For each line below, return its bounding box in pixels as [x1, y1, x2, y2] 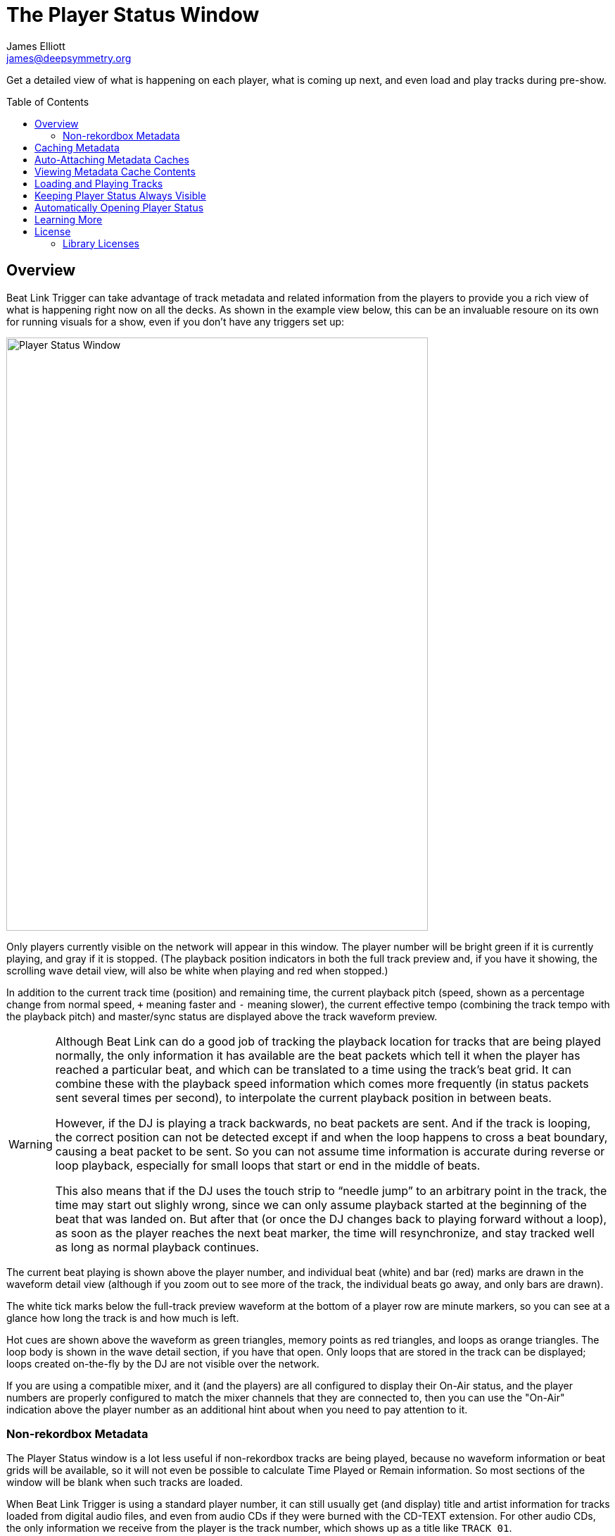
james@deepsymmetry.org [6, 51, 132, 64]
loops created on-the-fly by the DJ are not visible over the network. [6, 1357, 319, 1370]
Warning [8, 1136, 53, 1151]
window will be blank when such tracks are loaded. [6, 1476, 243, 1489]
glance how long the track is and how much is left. [6, 1311, 239, 1324]
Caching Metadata [34, 141, 120, 154]
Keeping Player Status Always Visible [34, 189, 206, 202]
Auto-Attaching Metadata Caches [34, 153, 189, 166]
